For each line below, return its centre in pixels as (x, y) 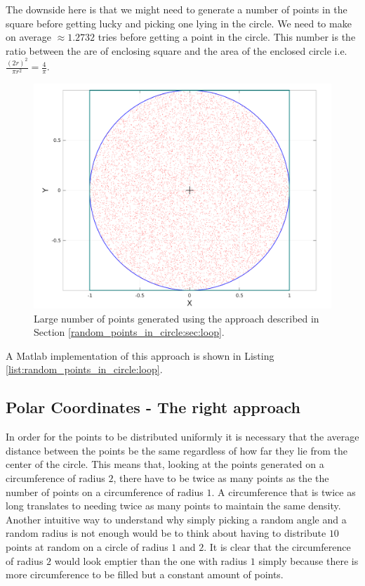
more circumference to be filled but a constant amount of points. (145, 574)
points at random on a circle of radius (87, 546)
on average (28, 37)
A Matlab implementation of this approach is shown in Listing (140, 355)
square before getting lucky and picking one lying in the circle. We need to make (179, 23)
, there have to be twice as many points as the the (221, 478)
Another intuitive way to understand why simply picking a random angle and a (176, 519)
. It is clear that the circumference (277, 546)
